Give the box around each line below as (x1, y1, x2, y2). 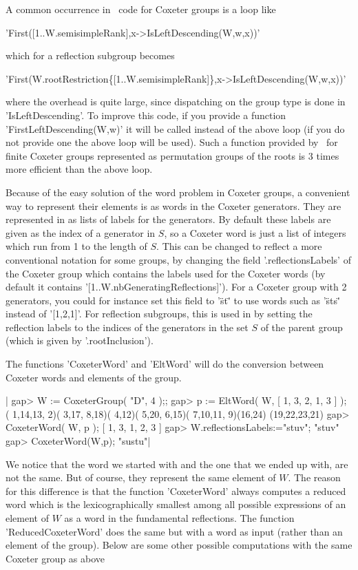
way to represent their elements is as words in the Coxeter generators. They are (6, 198, 341, 213)
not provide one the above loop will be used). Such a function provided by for (6, 135, 338, 149)
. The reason (288, 470, 341, 485)
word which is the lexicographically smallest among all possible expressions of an (6, 497, 346, 511)
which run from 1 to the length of (6, 239, 147, 253)
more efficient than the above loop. (6, 162, 153, 176)
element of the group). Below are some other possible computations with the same (6, 538, 352, 552)
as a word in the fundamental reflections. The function (64, 511, 295, 525)
